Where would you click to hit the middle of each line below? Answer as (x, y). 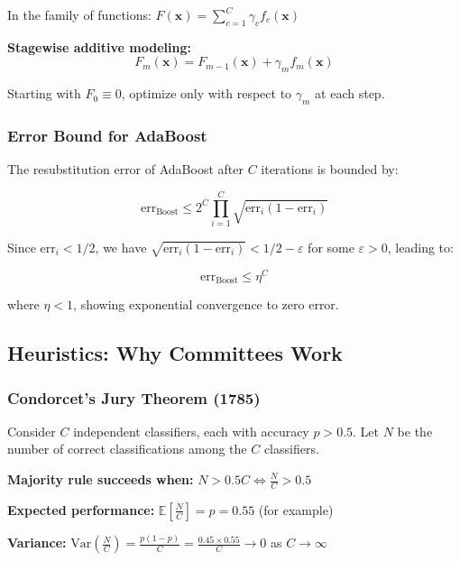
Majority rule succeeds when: (101, 479)
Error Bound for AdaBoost (107, 135)
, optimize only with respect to (207, 93)
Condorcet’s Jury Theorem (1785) (134, 397)
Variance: (37, 543)
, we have (121, 247)
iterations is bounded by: (330, 169)
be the (415, 431)
